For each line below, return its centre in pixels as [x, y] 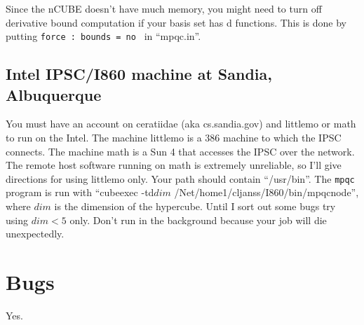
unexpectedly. [35, 234]
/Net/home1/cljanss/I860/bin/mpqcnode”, [267, 192]
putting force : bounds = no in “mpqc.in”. [103, 36]
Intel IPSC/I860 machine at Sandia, [139, 74]
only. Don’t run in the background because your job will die [198, 220]
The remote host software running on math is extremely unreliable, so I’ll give [174, 165]
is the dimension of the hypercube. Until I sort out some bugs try [195, 206]
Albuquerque [54, 94]
